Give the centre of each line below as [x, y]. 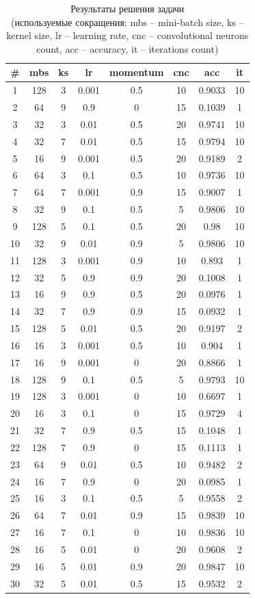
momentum [137, 72]
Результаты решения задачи [127, 8]
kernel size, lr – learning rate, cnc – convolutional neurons [127, 35]
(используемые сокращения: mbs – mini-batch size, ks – [127, 22]
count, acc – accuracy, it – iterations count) [127, 48]
